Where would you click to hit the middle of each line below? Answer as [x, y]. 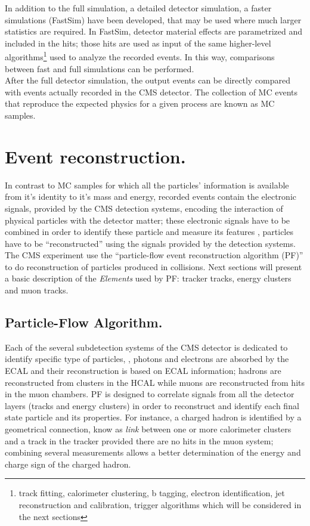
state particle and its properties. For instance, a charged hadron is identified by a [153, 417]
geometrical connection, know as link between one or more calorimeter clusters [148, 429]
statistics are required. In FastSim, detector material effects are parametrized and [154, 31]
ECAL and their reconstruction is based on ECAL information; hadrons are [143, 371]
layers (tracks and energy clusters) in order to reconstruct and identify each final [152, 405]
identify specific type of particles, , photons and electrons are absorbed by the [147, 359]
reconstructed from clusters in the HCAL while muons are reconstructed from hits [155, 382]
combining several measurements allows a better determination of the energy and [153, 452]
